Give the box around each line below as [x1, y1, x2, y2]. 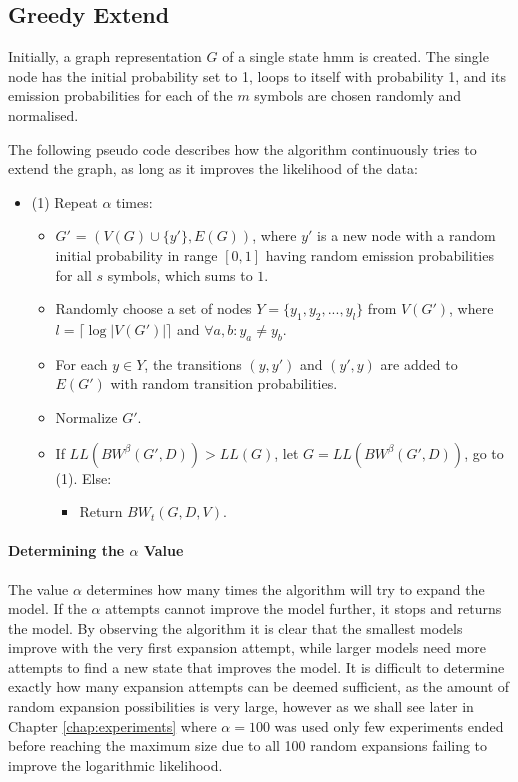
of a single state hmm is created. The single [222, 46, 489, 67]
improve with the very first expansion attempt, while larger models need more [8, 637, 487, 658]
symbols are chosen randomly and [254, 85, 462, 106]
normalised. [8, 104, 79, 125]
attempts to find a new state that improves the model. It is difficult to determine [8, 656, 505, 677]
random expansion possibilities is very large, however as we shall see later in [8, 696, 474, 717]
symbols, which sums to [107, 264, 253, 285]
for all [55, 264, 92, 285]
